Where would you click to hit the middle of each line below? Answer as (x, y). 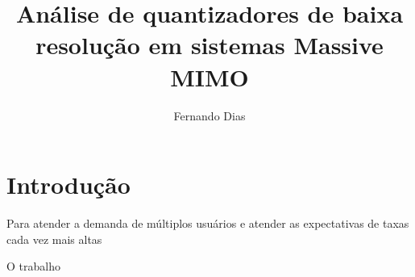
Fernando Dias (210, 115)
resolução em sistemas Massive (210, 45)
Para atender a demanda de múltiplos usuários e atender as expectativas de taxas (208, 223)
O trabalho (33, 266)
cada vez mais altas (54, 239)
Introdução (68, 185)
